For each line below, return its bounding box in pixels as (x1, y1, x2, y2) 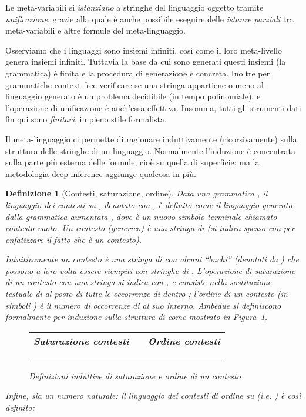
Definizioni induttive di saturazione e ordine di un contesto (29, 369, 241, 382)
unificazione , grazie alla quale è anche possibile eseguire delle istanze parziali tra (5, 12, 294, 25)
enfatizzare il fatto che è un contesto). (5, 233, 142, 245)
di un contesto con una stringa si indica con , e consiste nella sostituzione (5, 276, 272, 288)
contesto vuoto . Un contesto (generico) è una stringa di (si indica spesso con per (5, 222, 295, 234)
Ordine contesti (147, 333, 220, 348)
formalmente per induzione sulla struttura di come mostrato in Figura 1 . (5, 311, 268, 323)
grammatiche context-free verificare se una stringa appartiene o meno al (5, 78, 264, 91)
